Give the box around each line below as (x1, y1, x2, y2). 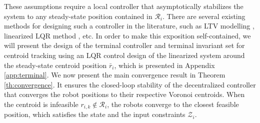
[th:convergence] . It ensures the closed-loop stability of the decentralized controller (4, 79, 256, 89)
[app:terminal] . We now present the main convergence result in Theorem (4, 69, 225, 80)
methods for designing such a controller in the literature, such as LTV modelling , (4, 20, 254, 31)
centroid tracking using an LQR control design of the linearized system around (4, 49, 245, 60)
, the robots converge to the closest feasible (107, 98, 239, 109)
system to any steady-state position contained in (4, 10, 152, 21)
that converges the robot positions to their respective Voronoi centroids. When (4, 89, 245, 99)
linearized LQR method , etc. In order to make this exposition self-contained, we (4, 30, 251, 40)
